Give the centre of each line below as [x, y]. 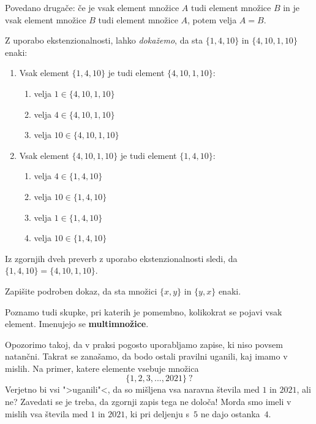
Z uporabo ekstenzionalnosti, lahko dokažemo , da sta [104, 40]
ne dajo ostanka [230, 413]
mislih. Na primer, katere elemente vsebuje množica [102, 368]
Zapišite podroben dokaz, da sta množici [81, 291]
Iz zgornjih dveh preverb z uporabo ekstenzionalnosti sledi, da [121, 258]
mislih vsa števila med [47, 413]
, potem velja [212, 19]
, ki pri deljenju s [157, 413]
